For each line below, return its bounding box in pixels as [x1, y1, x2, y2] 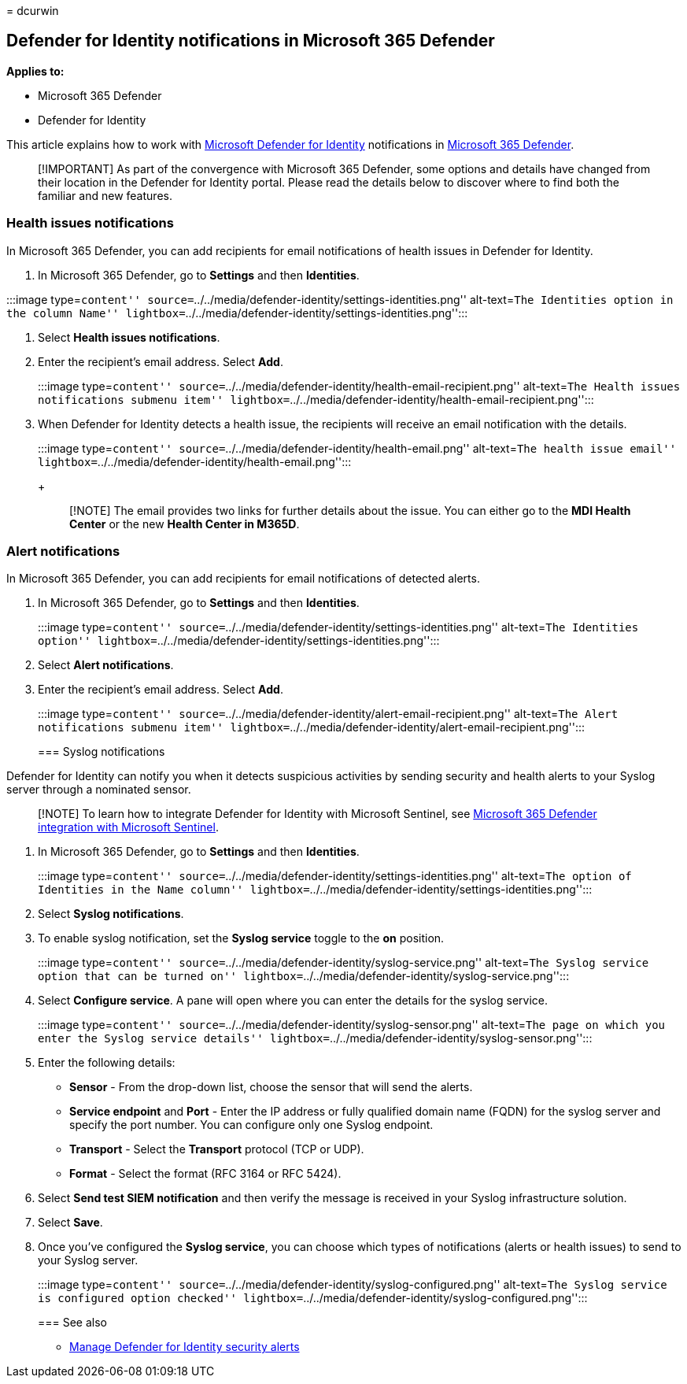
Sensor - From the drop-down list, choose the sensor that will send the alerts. [69, 1080, 473, 1094]
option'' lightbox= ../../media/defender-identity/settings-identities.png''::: [38, 634, 440, 648]
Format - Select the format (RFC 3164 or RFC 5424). [69, 1167, 342, 1181]
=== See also [38, 1316, 108, 1330]
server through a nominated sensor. [6, 783, 191, 797]
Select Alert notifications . [38, 658, 174, 672]
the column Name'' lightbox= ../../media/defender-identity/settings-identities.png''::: [6, 305, 468, 320]
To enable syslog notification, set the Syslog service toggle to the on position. [38, 931, 445, 945]
